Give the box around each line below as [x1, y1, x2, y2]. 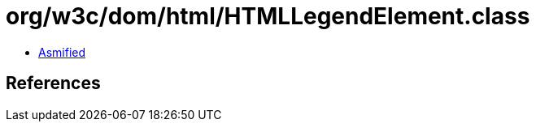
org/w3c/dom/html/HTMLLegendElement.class [6, 2, 530, 30]
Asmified [38, 45, 86, 59]
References [6, 73, 101, 94]
